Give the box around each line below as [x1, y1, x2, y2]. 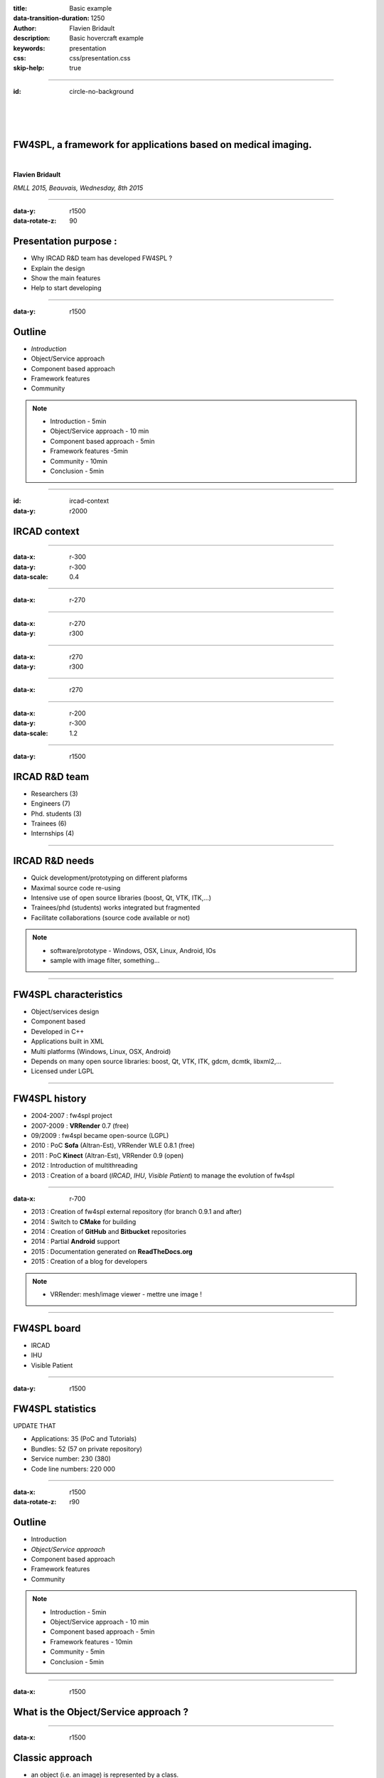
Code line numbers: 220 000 [31, 1464, 115, 1473]
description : [13, 34, 50, 43]
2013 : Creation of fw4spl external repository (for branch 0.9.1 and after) [31, 1208, 242, 1216]
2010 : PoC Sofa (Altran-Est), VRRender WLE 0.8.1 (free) [31, 1141, 196, 1150]
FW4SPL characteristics [13, 989, 123, 1001]
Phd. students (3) [31, 809, 82, 818]
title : [13, 4, 28, 12]
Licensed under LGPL [31, 1067, 95, 1075]
